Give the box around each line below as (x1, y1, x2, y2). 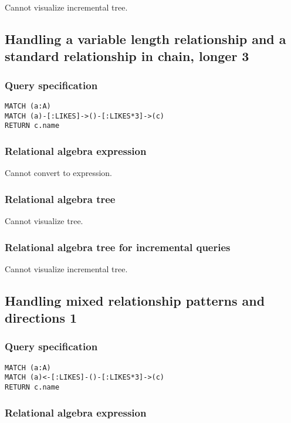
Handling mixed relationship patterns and (5, 291, 265, 309)
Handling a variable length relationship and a (5, 29, 286, 48)
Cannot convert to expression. (5, 167, 113, 179)
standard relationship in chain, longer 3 (5, 47, 249, 65)
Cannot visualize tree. (5, 214, 83, 226)
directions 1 (5, 309, 77, 327)
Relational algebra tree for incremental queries (5, 239, 231, 254)
